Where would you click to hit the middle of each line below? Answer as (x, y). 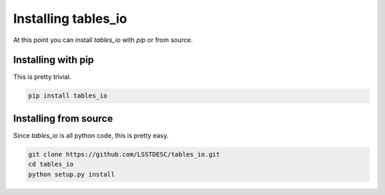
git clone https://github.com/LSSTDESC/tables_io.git (124, 154)
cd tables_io (51, 164)
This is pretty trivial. (42, 77)
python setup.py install (72, 174)
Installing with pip (53, 60)
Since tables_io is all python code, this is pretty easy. (91, 135)
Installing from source (63, 118)
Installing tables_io (70, 19)
